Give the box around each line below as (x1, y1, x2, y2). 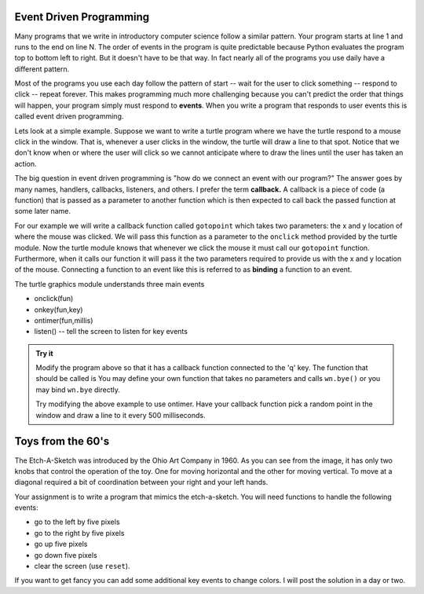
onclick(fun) (34, 294, 74, 303)
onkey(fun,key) (34, 305, 83, 314)
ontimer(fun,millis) (34, 315, 93, 325)
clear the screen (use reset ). (34, 562, 130, 571)
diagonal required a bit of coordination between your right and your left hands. (14, 478, 269, 487)
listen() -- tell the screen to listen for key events (34, 327, 188, 336)
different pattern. (14, 64, 70, 74)
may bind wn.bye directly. (35, 385, 121, 394)
